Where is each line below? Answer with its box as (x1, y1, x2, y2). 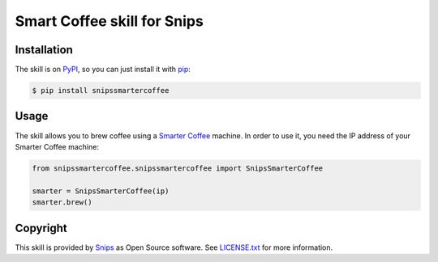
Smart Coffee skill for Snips (15, 12, 204, 30)
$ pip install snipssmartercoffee (32, 86, 170, 95)
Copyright (15, 221, 68, 235)
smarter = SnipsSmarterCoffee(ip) (32, 186, 170, 196)
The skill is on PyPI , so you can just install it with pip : (15, 65, 191, 74)
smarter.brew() (32, 198, 92, 207)
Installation (15, 43, 73, 57)
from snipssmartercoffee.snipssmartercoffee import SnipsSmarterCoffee (32, 163, 324, 173)
